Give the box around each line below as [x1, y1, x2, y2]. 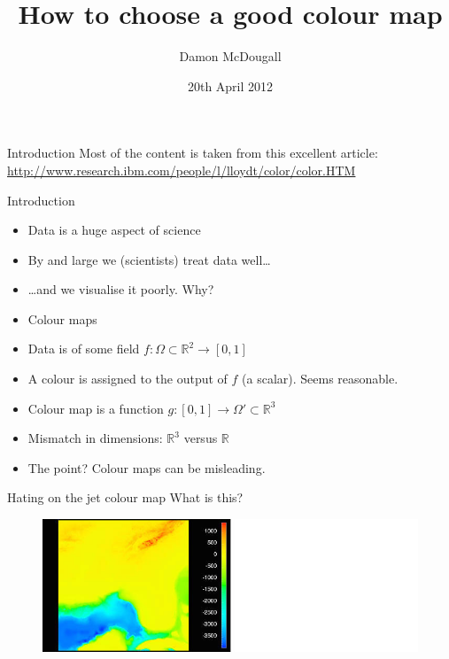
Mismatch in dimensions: [27, 429, 163, 447]
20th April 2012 [187, 76, 274, 95]
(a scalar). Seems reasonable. [242, 369, 399, 388]
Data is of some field [27, 339, 140, 358]
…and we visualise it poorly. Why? [27, 280, 214, 298]
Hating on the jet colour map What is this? [7, 488, 244, 507]
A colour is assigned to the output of [27, 369, 228, 388]
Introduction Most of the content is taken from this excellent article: [7, 143, 378, 162]
